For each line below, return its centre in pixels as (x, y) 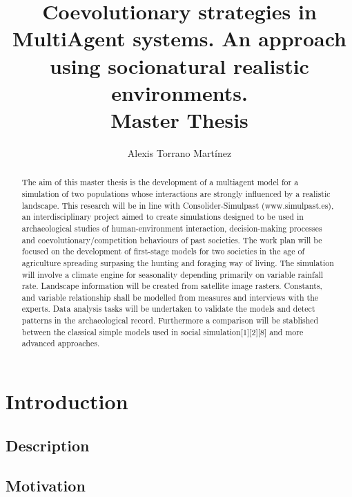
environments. (179, 92)
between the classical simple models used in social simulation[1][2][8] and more (163, 331)
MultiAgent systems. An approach (179, 38)
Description (48, 445)
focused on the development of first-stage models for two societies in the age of (163, 251)
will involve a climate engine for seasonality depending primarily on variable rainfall (173, 274)
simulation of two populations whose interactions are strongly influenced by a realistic (176, 193)
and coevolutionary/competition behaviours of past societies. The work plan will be (172, 240)
